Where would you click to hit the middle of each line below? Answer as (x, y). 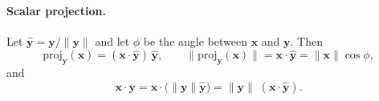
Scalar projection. (56, 10)
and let (112, 40)
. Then (306, 40)
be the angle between (195, 40)
